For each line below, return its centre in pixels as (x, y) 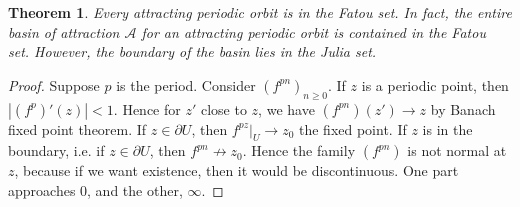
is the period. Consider (186, 84)
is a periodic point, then (435, 84)
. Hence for (147, 108)
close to (223, 108)
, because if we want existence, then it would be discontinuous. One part (236, 170)
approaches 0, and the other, (95, 189)
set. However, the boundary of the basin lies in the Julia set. (192, 51)
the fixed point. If (352, 128)
